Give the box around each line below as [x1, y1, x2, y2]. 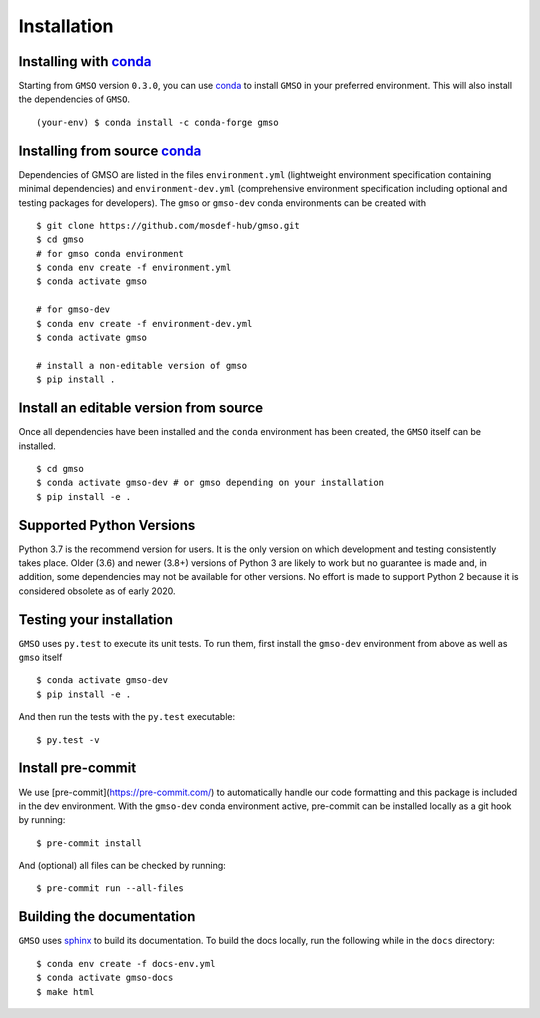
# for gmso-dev [36, 304, 111, 315]
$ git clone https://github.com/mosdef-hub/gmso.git [36, 220, 300, 231]
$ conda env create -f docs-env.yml [36, 958, 216, 969]
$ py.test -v [36, 734, 100, 745]
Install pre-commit [18, 760, 137, 777]
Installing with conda [18, 53, 152, 70]
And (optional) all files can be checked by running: [18, 860, 227, 872]
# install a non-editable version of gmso [36, 360, 248, 371]
